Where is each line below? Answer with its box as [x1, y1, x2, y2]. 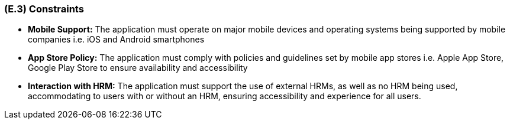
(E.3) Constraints [4, 3, 84, 15]
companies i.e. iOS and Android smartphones [28, 34, 205, 45]
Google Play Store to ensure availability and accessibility [28, 63, 248, 73]
